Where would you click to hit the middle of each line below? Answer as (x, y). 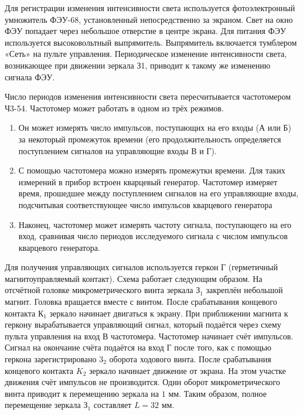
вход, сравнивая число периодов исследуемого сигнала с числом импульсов (153, 236)
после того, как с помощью (223, 347)
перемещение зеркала (43, 405)
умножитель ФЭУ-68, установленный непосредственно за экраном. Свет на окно (149, 19)
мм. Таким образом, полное (217, 393)
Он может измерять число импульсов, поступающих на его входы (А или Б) (155, 127)
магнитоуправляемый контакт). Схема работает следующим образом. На (134, 278)
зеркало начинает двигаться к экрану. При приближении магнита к (169, 313)
